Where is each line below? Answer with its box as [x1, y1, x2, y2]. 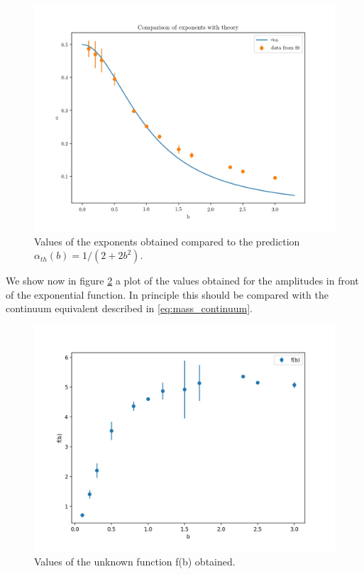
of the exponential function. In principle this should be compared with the [6, 287, 329, 302]
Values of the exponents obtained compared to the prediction [34, 233, 300, 248]
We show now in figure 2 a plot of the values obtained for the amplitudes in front [6, 273, 359, 288]
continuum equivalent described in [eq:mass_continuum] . [6, 301, 253, 316]
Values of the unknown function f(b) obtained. [34, 553, 236, 568]
